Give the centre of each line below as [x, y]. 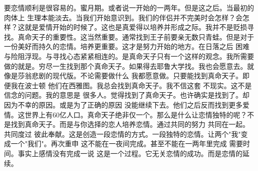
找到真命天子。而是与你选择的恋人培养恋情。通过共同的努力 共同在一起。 [130, 124]
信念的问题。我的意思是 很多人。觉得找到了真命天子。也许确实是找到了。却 [127, 95]
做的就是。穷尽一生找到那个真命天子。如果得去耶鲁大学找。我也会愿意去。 [126, 66]
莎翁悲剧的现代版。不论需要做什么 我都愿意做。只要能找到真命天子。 [130, 76]
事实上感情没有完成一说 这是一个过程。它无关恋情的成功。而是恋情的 [130, 153]
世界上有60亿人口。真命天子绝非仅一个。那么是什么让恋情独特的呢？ [136, 114]
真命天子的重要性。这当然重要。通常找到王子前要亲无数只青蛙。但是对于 [136, 36]
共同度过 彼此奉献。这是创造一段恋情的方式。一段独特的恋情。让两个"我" [123, 134]
